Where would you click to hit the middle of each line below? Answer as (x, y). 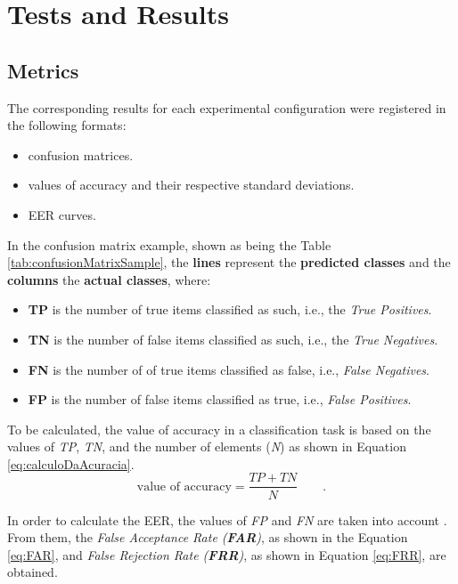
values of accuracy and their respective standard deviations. (191, 185)
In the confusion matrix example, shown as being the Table (169, 244)
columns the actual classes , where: (109, 279)
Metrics (43, 70)
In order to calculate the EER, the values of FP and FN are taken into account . (227, 519)
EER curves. (62, 214)
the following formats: (67, 125)
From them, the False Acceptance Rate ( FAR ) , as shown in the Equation (208, 537)
